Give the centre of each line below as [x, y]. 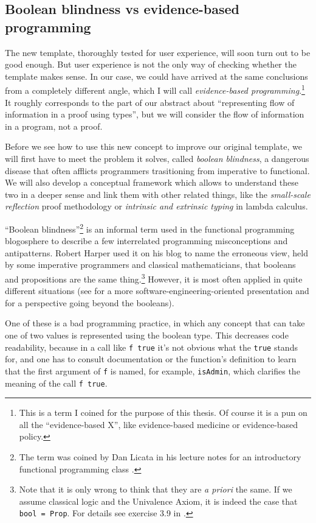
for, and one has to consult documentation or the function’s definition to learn [151, 359]
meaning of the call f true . [56, 383]
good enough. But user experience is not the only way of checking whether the [151, 64]
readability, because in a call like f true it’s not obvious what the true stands [151, 347]
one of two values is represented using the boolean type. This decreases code [147, 335]
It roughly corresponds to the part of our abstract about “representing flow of [150, 102]
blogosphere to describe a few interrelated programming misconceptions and [146, 241]
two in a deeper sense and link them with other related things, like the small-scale [158, 194]
